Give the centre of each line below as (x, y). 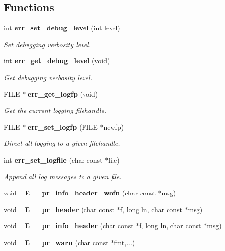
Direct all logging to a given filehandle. (62, 143)
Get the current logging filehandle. (55, 110)
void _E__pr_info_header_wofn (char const (80, 193)
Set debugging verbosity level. (47, 44)
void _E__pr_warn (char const (56, 242)
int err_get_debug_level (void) (57, 61)
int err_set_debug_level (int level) (62, 28)
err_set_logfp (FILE (63, 126)
